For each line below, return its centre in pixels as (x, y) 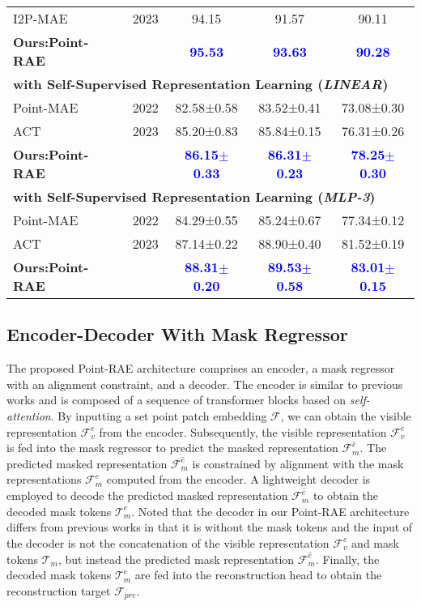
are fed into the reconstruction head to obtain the (258, 575)
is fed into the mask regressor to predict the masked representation (172, 448)
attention (29, 415)
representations (44, 479)
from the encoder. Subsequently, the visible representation (243, 431)
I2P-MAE (40, 18)
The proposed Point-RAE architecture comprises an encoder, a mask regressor (201, 368)
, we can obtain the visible (346, 415)
